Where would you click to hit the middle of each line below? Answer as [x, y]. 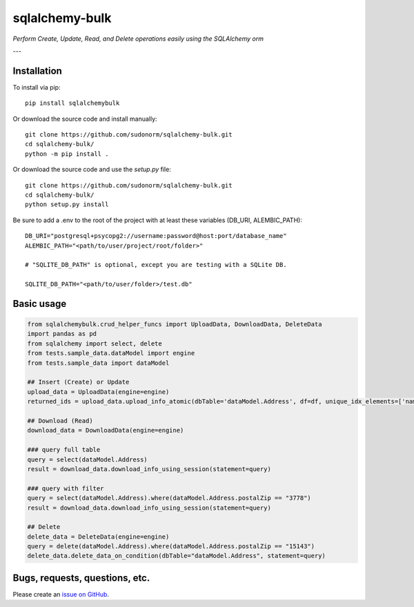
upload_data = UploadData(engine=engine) [98, 392]
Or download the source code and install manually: [85, 119]
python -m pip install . [67, 154]
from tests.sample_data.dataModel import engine [111, 353]
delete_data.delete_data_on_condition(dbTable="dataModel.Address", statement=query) [176, 556]
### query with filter [66, 488]
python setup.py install [67, 205]
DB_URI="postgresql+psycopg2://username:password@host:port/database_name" [156, 236]
